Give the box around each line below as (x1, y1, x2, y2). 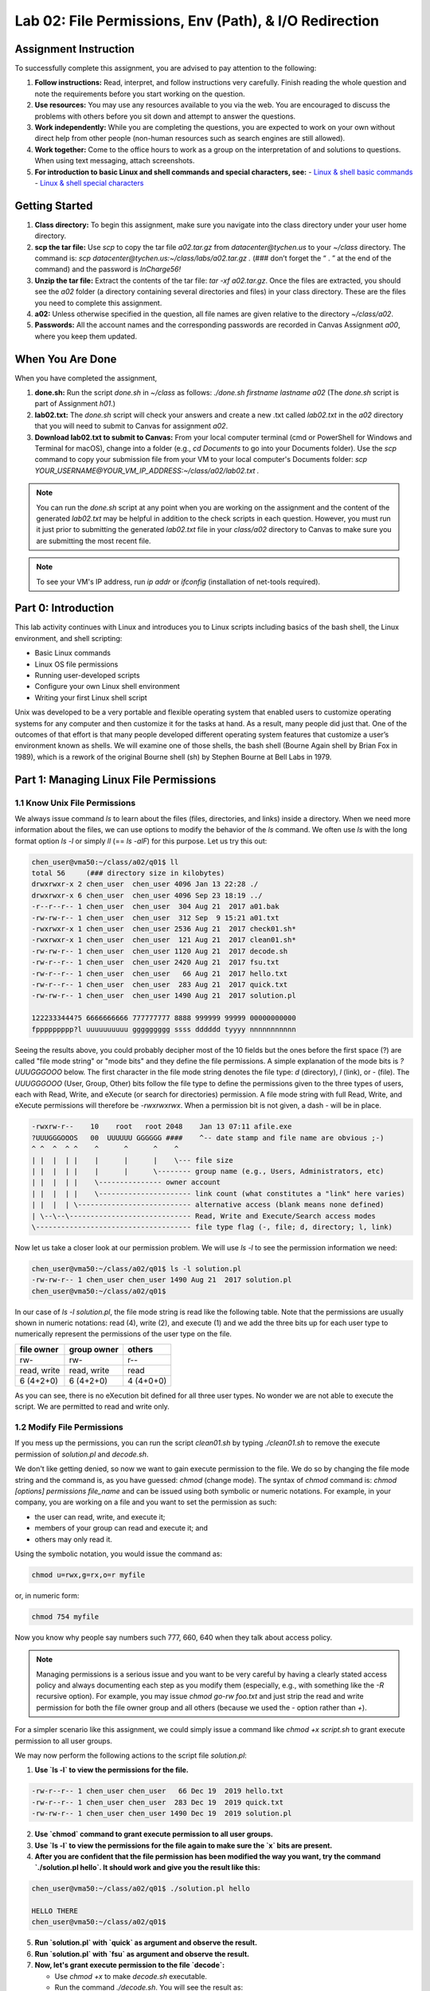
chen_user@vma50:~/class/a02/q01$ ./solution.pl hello (31, 1884, 250, 1893)
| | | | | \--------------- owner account (31, 1178, 221, 1187)
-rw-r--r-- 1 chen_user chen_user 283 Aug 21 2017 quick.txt (31, 980, 288, 989)
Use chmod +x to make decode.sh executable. (54, 1971, 207, 1981)
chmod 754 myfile (31, 1612, 100, 1621)
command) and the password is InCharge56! (34, 264, 182, 274)
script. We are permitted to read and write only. (14, 1402, 170, 1411)
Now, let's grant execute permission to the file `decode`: (34, 1960, 225, 1970)
